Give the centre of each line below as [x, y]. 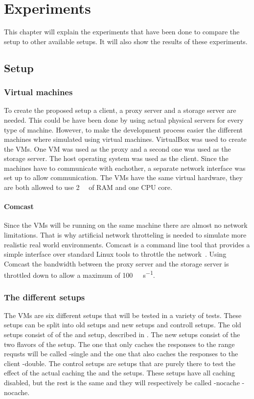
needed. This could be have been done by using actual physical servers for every [124, 120]
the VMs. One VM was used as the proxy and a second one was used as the [117, 148]
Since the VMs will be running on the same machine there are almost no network [126, 225]
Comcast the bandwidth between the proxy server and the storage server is [116, 263]
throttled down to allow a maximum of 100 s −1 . [80, 274]
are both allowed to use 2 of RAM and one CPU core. [88, 187]
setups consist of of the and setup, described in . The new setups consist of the [122, 334]
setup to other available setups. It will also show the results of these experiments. [126, 41]
